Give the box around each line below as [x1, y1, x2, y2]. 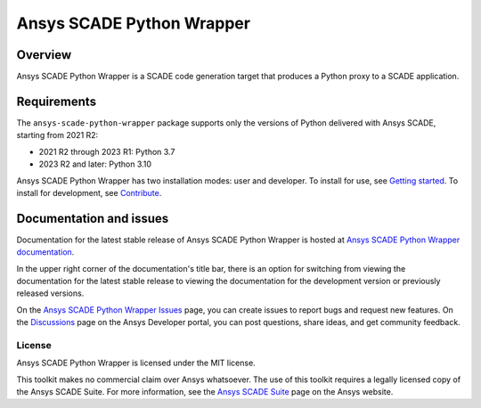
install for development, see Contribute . [16, 187, 162, 198]
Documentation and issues [16, 210, 169, 226]
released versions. [16, 288, 85, 298]
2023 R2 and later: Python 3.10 [38, 159, 151, 169]
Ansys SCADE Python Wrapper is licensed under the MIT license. [16, 357, 256, 369]
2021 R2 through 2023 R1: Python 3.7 [38, 146, 175, 157]
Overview [16, 47, 72, 62]
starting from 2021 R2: [16, 130, 99, 141]
